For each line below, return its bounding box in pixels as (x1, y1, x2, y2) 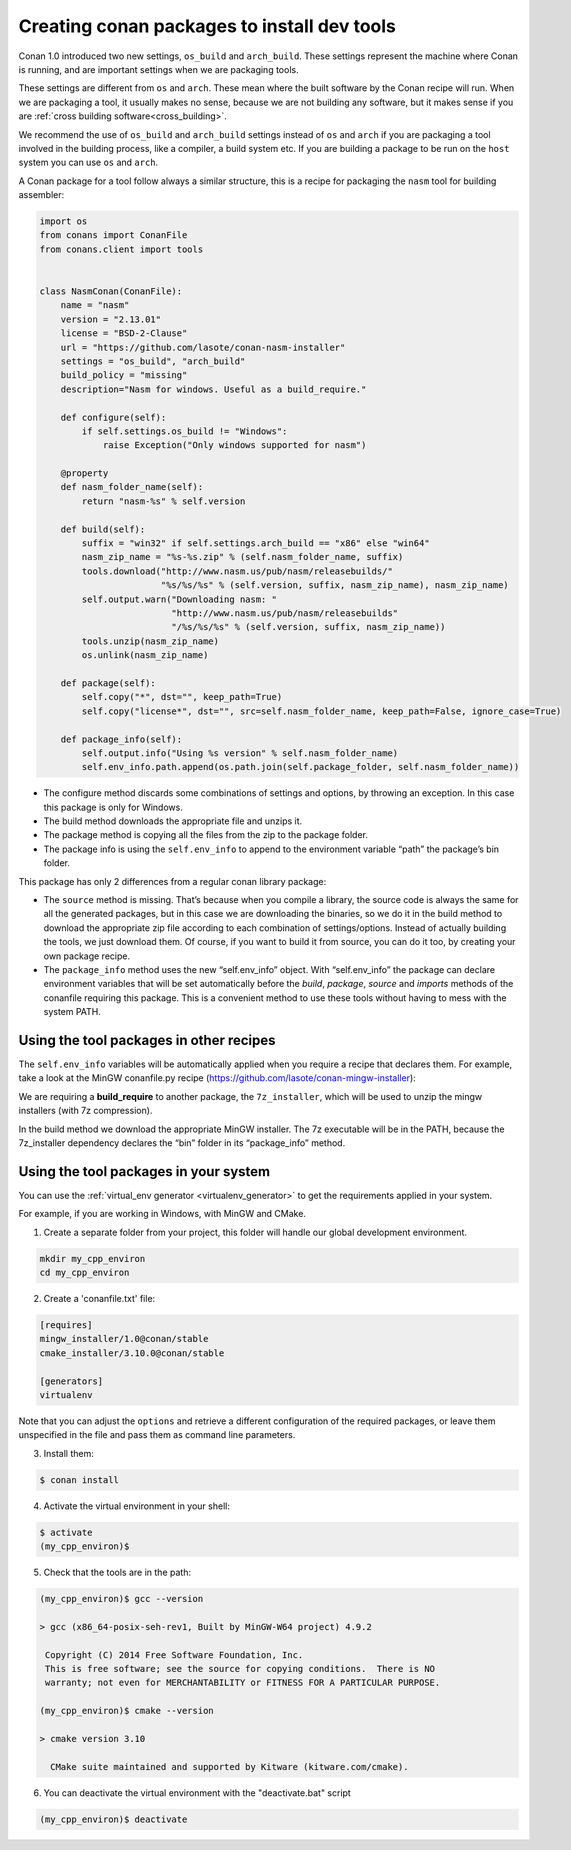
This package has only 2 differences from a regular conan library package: (18, 875, 327, 887)
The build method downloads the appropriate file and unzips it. (43, 815, 303, 827)
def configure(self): (60, 411, 167, 423)
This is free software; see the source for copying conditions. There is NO (45, 1663, 435, 1674)
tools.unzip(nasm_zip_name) (81, 635, 220, 647)
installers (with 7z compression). (18, 1105, 153, 1117)
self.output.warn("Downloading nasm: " (81, 593, 277, 605)
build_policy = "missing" (60, 370, 188, 381)
